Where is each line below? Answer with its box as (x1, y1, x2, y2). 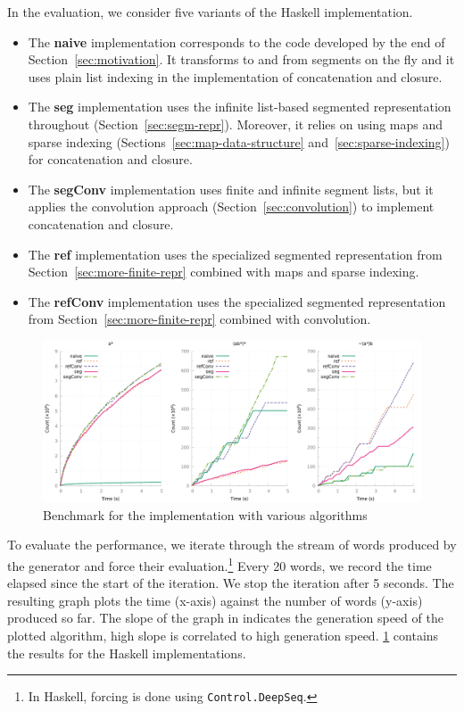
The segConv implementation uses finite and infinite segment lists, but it (28, 179, 434, 198)
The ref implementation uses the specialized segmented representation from (28, 244, 443, 263)
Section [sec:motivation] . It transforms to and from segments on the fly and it (28, 50, 455, 69)
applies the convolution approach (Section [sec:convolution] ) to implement (28, 197, 435, 216)
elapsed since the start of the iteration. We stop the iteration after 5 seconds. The (7, 574, 454, 592)
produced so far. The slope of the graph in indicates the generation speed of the (7, 608, 443, 627)
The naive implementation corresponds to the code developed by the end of (28, 32, 445, 51)
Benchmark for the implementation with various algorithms (43, 505, 368, 524)
